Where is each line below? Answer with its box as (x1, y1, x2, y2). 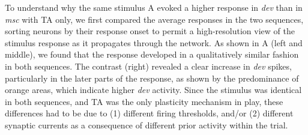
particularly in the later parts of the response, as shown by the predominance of (5, 71, 299, 84)
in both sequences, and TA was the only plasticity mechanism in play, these (5, 95, 283, 107)
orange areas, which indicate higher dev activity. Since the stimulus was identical (5, 83, 302, 96)
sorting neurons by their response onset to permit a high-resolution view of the (5, 25, 295, 37)
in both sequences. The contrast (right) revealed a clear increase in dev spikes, (5, 59, 292, 72)
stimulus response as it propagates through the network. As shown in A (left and (5, 36, 303, 49)
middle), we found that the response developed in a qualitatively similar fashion (5, 48, 299, 61)
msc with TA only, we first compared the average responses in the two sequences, (5, 13, 304, 25)
